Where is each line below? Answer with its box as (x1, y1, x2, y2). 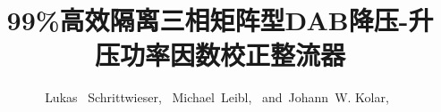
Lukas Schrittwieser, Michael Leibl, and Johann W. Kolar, (45, 88, 389, 107)
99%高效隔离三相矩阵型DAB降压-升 (6, 2, 434, 38)
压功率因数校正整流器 (94, 36, 345, 73)
